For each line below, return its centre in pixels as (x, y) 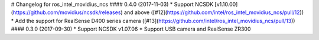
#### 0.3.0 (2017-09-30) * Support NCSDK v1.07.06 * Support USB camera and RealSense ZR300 (131, 29)
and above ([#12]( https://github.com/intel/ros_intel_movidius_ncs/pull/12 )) (214, 12)
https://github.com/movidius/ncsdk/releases (67, 12)
